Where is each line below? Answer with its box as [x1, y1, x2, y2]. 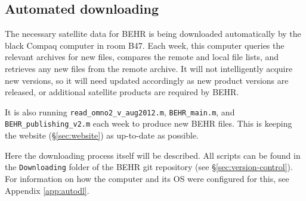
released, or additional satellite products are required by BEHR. [5, 86, 239, 98]
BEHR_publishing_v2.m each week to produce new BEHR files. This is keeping [5, 117, 292, 130]
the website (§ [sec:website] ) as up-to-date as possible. [5, 129, 199, 142]
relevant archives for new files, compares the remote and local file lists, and [5, 51, 279, 63]
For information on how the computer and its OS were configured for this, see [5, 172, 289, 184]
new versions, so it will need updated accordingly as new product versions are [5, 74, 289, 86]
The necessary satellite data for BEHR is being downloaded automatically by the [5, 27, 301, 40]
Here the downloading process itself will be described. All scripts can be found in [5, 149, 301, 161]
